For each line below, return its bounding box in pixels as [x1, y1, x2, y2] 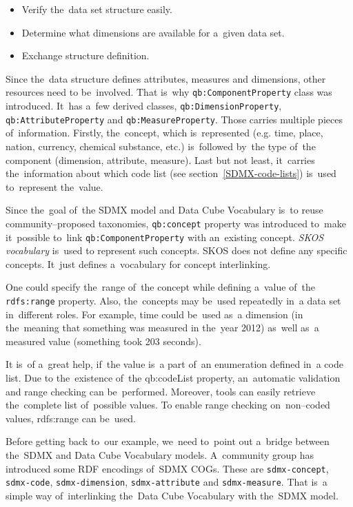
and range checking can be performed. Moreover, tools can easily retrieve [6, 384, 316, 398]
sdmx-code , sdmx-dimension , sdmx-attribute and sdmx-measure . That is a [6, 475, 327, 489]
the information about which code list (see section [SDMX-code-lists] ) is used [6, 166, 336, 180]
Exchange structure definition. [21, 48, 150, 63]
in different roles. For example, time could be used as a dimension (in [6, 307, 303, 321]
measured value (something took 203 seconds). [6, 333, 201, 348]
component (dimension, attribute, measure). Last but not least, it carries [6, 152, 315, 167]
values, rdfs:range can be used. [6, 411, 136, 425]
